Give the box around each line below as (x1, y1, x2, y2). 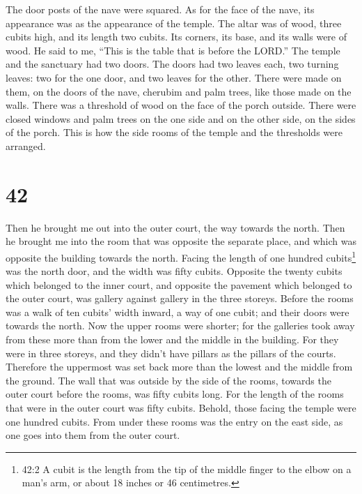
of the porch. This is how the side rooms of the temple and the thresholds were (6, 125, 343, 140)
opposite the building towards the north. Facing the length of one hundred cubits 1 (6, 248, 356, 264)
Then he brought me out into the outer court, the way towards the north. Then (6, 220, 345, 234)
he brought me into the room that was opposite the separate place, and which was (6, 234, 356, 248)
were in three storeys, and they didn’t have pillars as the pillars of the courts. (6, 345, 336, 360)
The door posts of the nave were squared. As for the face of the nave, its (6, 2, 315, 16)
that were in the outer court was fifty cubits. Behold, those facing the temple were (6, 401, 356, 415)
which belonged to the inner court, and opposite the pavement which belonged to (6, 277, 352, 292)
